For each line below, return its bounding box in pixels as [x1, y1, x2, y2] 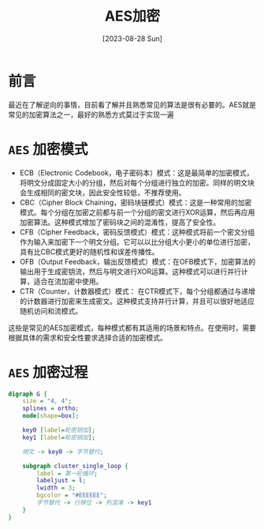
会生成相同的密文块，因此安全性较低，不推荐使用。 [19, 187, 186, 197]
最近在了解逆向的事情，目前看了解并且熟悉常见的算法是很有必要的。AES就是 [8, 99, 257, 109]
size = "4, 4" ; [22, 397, 73, 405]
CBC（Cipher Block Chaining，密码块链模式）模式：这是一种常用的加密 [19, 197, 252, 207]
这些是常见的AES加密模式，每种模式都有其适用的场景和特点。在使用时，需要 [8, 323, 257, 332]
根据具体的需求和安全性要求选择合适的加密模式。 [8, 332, 167, 342]
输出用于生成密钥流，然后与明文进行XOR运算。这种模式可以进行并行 [19, 266, 242, 276]
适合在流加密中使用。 [33, 276, 103, 286]
